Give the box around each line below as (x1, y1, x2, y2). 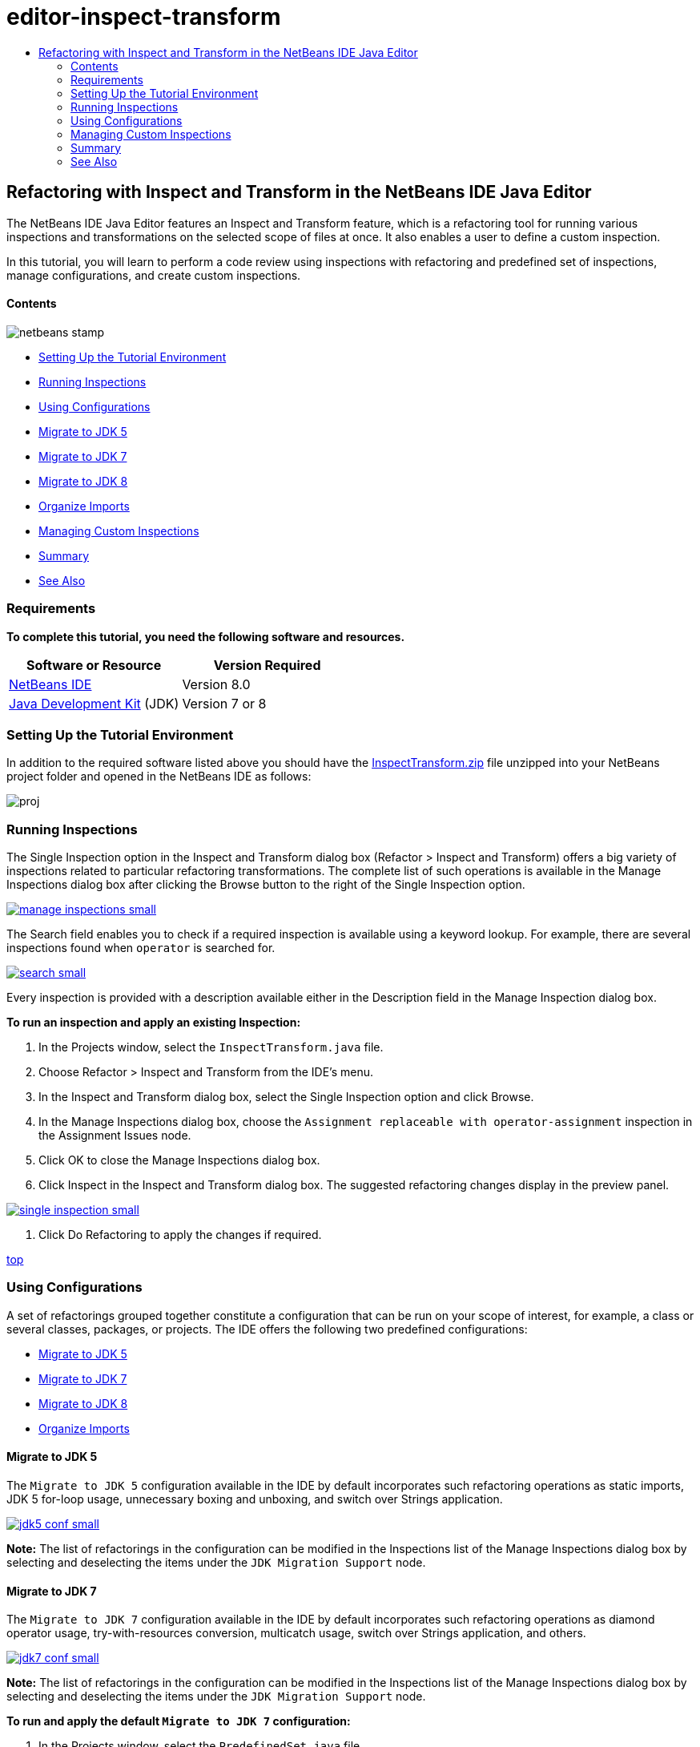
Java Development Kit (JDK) (9, 695, 179, 712)
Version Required (213, 656, 321, 673)
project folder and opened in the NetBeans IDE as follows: (6, 769, 312, 784)
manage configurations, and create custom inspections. (6, 268, 301, 282)
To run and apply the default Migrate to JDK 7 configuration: (6, 1714, 351, 1729)
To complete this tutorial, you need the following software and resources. (6, 629, 405, 644)
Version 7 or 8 (182, 695, 267, 712)
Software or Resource (26, 656, 162, 673)
